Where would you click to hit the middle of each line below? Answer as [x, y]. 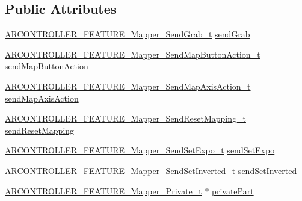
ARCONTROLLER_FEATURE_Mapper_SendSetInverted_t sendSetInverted [151, 170]
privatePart [233, 190]
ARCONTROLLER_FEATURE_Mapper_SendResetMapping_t [125, 118]
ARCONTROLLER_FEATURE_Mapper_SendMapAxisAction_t [128, 86]
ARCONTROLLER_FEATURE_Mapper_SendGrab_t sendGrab [128, 34]
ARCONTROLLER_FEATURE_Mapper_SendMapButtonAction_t [133, 54]
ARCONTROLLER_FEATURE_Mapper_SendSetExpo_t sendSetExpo [140, 150]
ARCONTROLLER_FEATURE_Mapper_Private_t [103, 190]
